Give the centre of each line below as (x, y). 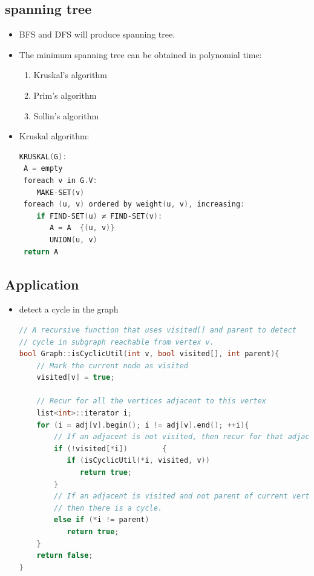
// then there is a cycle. (108, 508)
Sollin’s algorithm (66, 115)
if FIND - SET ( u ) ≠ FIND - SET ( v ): (100, 216)
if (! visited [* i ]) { (110, 449)
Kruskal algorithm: (54, 136)
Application (42, 284)
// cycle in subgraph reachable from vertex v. (116, 342)
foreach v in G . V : (60, 180)
